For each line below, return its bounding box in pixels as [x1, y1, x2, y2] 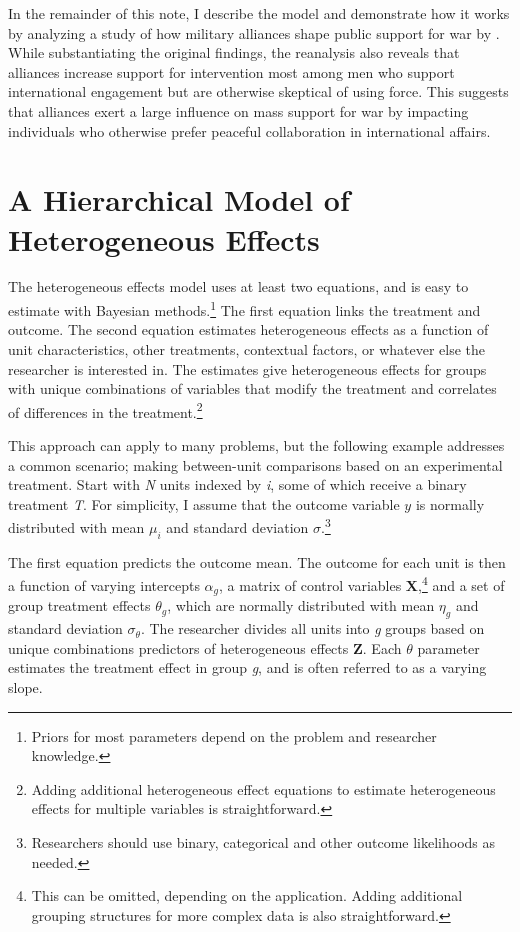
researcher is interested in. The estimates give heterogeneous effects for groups [8, 358, 487, 379]
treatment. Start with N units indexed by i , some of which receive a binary [8, 474, 467, 495]
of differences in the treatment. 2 [8, 398, 203, 422]
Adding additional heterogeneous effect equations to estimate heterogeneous [31, 778, 496, 799]
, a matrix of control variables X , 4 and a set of [219, 572, 505, 596]
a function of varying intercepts [8, 575, 200, 596]
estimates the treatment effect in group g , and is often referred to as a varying [8, 657, 487, 678]
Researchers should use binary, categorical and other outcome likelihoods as [31, 832, 496, 853]
